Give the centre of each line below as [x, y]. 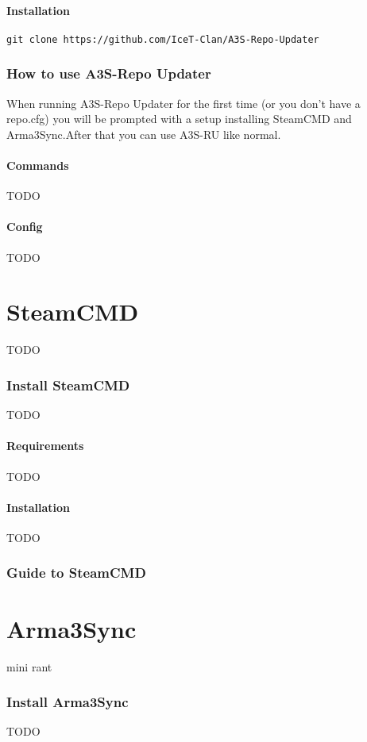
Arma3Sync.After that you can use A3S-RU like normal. [144, 134]
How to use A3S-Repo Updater [109, 73]
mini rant [29, 666]
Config [25, 227]
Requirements [45, 446]
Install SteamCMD [68, 384]
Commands [38, 165]
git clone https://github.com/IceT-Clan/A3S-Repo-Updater [163, 39]
